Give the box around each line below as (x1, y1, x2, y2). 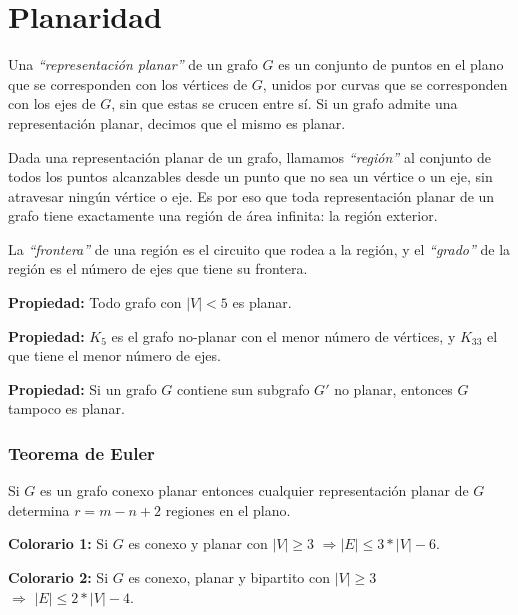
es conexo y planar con (128, 533, 268, 554)
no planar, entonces (334, 378, 453, 399)
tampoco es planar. (8, 398, 125, 419)
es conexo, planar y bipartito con (128, 567, 330, 588)
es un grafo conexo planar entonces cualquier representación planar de (40, 480, 469, 501)
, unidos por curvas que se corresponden (262, 73, 508, 94)
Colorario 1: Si (8, 533, 109, 554)
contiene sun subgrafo (177, 378, 310, 399)
